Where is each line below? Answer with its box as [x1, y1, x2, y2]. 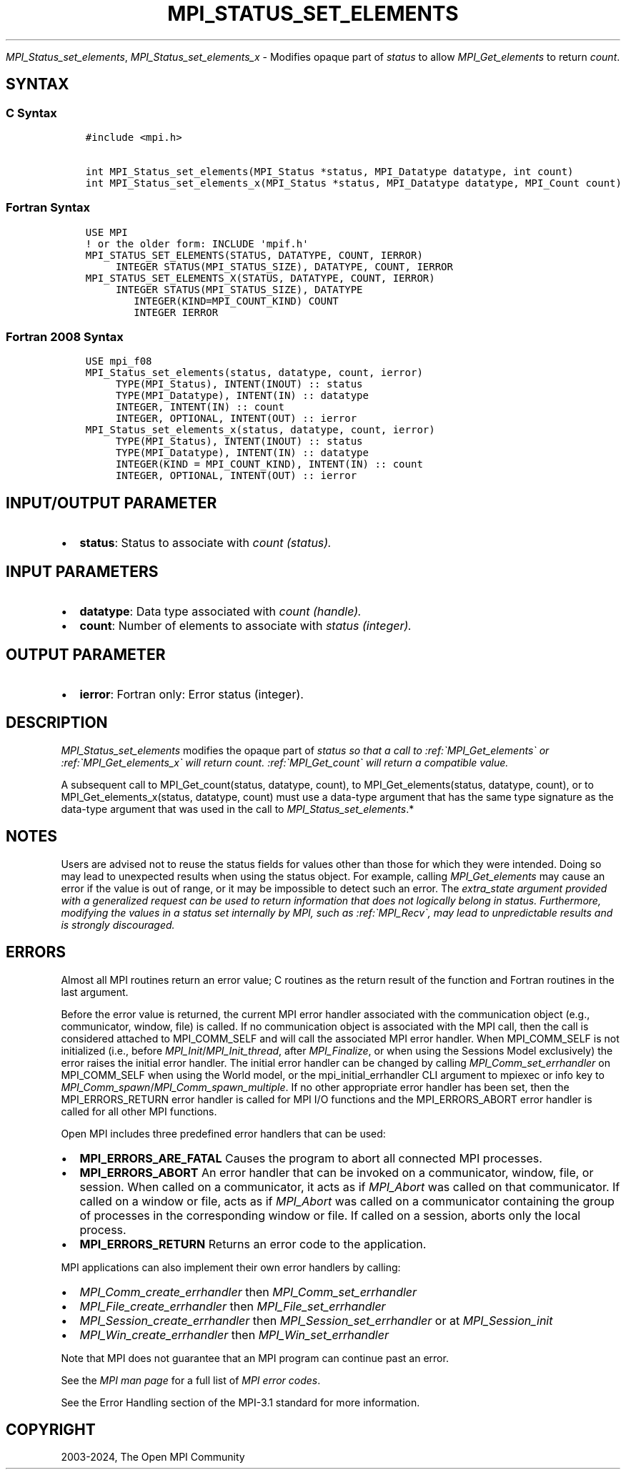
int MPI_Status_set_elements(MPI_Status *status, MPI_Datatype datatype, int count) [85, 165, 574, 177]
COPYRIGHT [6, 1420, 96, 1439]
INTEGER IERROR [134, 306, 219, 318]
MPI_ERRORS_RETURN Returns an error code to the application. [79, 1236, 427, 1251]
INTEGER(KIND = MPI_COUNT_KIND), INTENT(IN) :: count [115, 458, 423, 470]
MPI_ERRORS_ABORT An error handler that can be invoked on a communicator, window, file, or [79, 1165, 594, 1180]
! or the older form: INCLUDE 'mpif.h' [85, 237, 309, 250]
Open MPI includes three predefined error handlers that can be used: [61, 1127, 386, 1140]
